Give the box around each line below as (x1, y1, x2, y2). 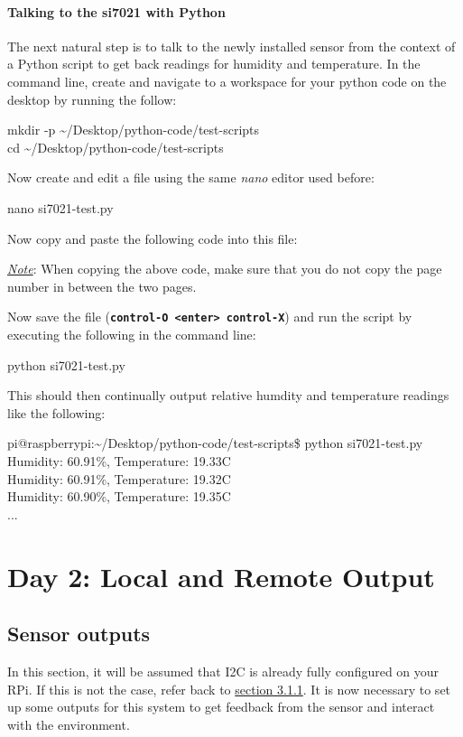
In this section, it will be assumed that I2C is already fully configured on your (7, 661, 440, 680)
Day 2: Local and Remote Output (7, 557, 435, 594)
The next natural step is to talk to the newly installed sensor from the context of (7, 36, 456, 55)
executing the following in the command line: (7, 324, 256, 343)
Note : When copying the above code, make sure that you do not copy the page (7, 259, 442, 278)
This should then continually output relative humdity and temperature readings (7, 386, 449, 405)
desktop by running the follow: (7, 89, 177, 108)
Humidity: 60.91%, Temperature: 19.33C (7, 451, 231, 470)
